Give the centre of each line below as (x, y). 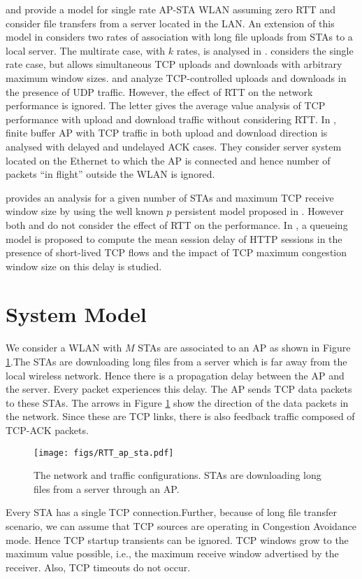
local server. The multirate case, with (86, 50)
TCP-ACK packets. (47, 430)
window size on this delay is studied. (84, 266)
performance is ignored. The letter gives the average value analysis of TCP (166, 105)
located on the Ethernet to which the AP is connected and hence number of (168, 160)
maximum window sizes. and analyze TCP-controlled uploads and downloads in (176, 77)
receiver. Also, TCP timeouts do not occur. (98, 567)
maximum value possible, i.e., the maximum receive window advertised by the (172, 553)
